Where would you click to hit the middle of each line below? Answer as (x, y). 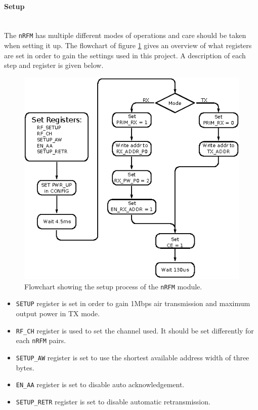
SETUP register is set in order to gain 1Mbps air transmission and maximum (133, 303)
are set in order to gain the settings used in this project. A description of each (125, 55)
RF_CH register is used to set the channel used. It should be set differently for (135, 330)
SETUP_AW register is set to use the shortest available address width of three (133, 357)
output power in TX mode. (58, 313)
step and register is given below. (54, 65)
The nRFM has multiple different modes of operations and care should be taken (125, 35)
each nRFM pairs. (41, 340)
